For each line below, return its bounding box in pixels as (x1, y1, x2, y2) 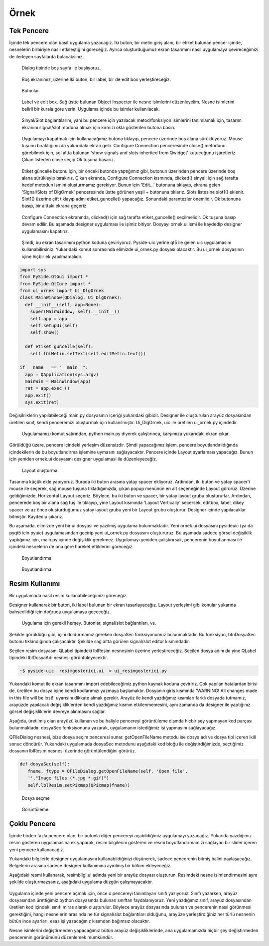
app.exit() (25, 392, 52, 398)
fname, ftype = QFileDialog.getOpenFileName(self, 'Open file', (27, 768, 188, 774)
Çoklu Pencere (9, 819, 56, 828)
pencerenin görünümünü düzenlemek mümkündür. (9, 934, 114, 940)
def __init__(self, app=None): (25, 302, 102, 307)
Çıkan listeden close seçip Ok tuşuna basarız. (21, 157, 116, 163)
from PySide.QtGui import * (19, 274, 88, 279)
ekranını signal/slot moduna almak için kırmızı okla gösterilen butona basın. (21, 124, 175, 130)
